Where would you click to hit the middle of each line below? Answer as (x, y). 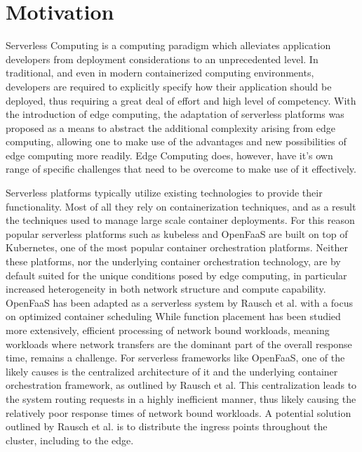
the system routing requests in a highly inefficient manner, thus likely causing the (181, 398)
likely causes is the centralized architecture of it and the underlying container (172, 371)
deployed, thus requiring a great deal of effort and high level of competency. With (181, 100)
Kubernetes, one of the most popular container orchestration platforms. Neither (177, 247)
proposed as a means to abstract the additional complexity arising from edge (170, 127)
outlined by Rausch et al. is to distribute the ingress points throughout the (167, 426)
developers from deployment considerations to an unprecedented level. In (162, 59)
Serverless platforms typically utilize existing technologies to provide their (164, 193)
